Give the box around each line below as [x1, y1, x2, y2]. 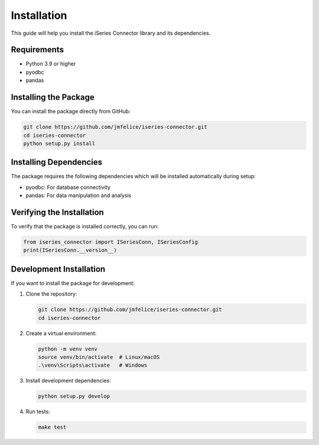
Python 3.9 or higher [25, 60, 76, 67]
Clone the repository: [25, 290, 77, 297]
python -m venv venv [38, 345, 97, 352]
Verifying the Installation [11, 207, 105, 217]
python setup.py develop [38, 393, 110, 400]
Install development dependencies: [25, 377, 112, 384]
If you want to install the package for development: [11, 279, 135, 286]
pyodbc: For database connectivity [25, 184, 110, 191]
